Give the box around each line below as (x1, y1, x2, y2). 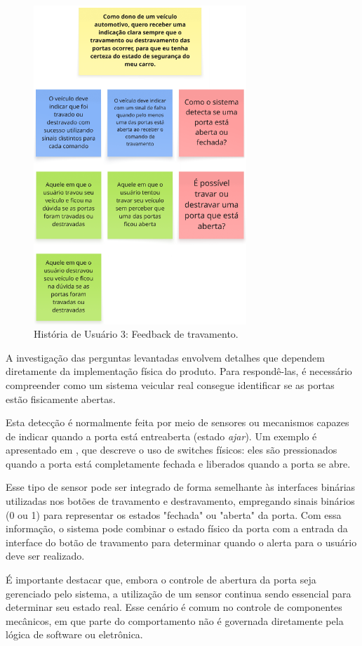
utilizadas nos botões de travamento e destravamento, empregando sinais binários (6, 494, 355, 508)
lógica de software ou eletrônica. (6, 627, 143, 642)
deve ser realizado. (6, 548, 85, 563)
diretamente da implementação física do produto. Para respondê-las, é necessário (6, 364, 352, 378)
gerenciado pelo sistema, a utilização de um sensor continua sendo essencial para (6, 586, 351, 600)
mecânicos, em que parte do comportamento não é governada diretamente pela (6, 613, 344, 628)
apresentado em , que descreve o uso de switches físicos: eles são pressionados (6, 442, 337, 457)
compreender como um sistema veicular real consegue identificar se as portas (6, 377, 335, 392)
